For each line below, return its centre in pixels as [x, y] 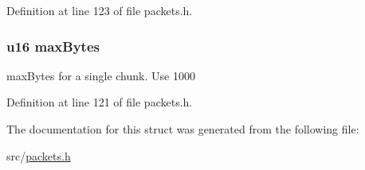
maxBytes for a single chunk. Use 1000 [101, 75]
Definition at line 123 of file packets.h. [100, 10]
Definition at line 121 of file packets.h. [100, 102]
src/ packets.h [39, 155]
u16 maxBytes [53, 46]
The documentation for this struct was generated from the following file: [183, 129]
